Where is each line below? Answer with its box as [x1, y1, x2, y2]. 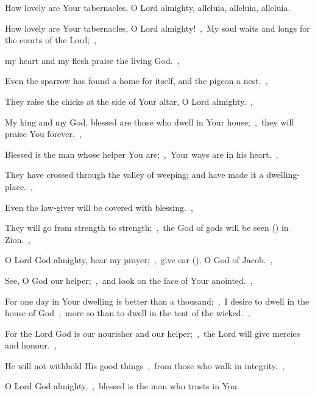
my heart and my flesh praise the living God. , [5, 54, 180, 66]
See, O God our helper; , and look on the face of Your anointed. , [5, 274, 253, 286]
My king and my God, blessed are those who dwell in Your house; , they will [5, 115, 294, 128]
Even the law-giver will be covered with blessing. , [5, 200, 193, 213]
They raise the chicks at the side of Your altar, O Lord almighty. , [5, 94, 253, 107]
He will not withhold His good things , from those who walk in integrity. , [5, 359, 285, 372]
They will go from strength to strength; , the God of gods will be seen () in [5, 221, 289, 234]
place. [5, 180, 26, 193]
